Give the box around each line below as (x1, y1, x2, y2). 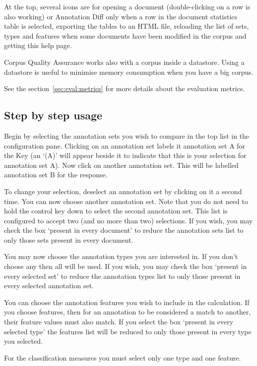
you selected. (4, 336, 43, 346)
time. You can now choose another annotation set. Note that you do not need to (4, 196, 248, 206)
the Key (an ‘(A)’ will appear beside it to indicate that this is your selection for (4, 150, 247, 160)
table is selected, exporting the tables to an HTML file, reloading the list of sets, (4, 21, 249, 31)
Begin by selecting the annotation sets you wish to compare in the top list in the (4, 130, 250, 141)
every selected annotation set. (4, 280, 94, 291)
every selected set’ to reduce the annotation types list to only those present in (4, 270, 241, 281)
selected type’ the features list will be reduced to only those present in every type (4, 326, 252, 336)
